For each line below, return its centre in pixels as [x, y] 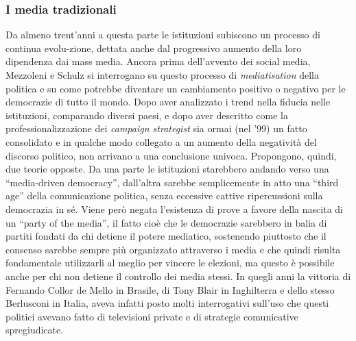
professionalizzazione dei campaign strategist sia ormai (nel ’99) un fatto [156, 128]
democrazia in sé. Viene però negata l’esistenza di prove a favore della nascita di [174, 209]
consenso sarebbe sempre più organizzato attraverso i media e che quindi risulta [173, 249]
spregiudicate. [35, 330]
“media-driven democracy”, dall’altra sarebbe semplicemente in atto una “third [172, 182]
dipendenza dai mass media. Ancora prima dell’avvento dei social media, [158, 61]
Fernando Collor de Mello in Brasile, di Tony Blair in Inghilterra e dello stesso [170, 289]
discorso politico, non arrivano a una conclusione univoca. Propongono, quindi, [171, 155]
